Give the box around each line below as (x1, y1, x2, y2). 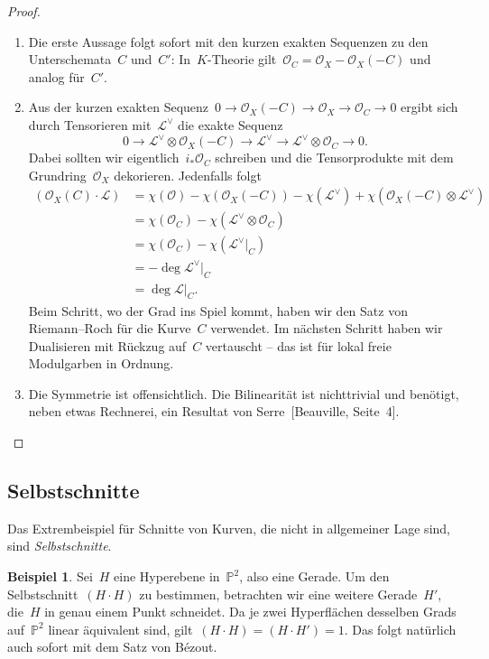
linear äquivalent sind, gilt (48, 619, 193, 638)
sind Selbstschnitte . (7, 536, 112, 555)
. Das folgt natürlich (344, 619, 457, 638)
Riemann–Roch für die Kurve (28, 319, 191, 338)
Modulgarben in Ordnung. (28, 354, 174, 373)
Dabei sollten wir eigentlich (28, 148, 180, 167)
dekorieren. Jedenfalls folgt (114, 165, 262, 184)
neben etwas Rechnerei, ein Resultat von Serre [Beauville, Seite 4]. (28, 402, 400, 421)
